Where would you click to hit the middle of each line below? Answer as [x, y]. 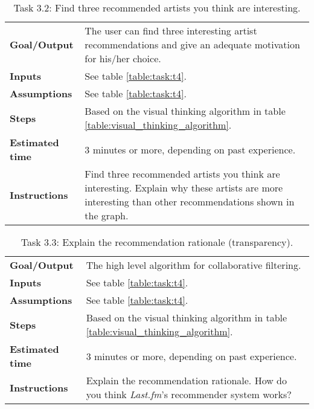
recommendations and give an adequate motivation [192, 44]
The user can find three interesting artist [171, 31]
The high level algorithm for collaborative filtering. [194, 265]
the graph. [107, 215]
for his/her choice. [123, 58]
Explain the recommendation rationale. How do [186, 380]
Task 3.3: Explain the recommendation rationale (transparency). [157, 242]
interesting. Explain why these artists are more [184, 188]
